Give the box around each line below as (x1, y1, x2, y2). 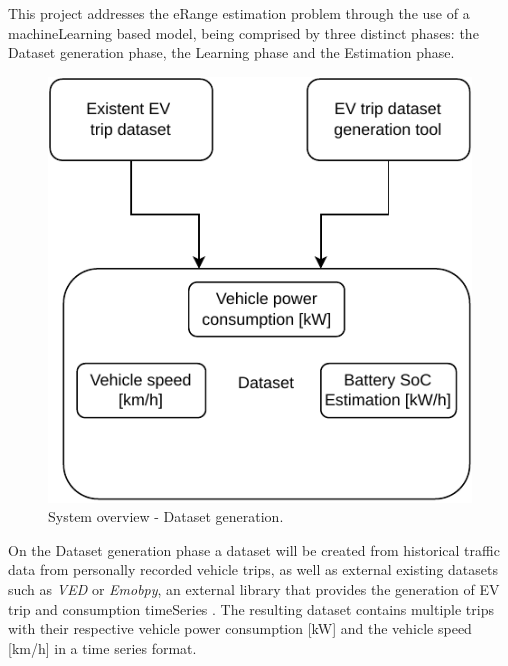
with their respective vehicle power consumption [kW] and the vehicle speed (8, 618, 472, 639)
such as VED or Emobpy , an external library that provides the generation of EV (8, 578, 500, 599)
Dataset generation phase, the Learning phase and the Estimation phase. (8, 42, 455, 63)
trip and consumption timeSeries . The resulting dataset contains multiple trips (8, 598, 494, 619)
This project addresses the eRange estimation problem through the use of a (8, 3, 470, 23)
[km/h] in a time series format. (8, 637, 197, 658)
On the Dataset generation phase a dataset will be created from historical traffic (8, 539, 500, 560)
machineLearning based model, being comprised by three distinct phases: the (8, 22, 479, 43)
